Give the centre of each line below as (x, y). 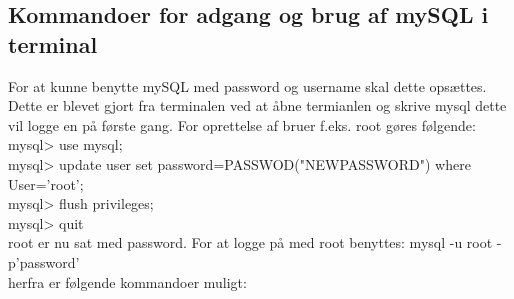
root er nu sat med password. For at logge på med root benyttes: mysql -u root (250, 242)
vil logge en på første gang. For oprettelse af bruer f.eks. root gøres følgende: (242, 124)
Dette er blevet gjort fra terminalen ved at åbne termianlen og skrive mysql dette (257, 105)
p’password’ (44, 261)
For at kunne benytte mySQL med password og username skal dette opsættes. (247, 85)
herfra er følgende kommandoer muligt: (127, 281)
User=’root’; (46, 183)
